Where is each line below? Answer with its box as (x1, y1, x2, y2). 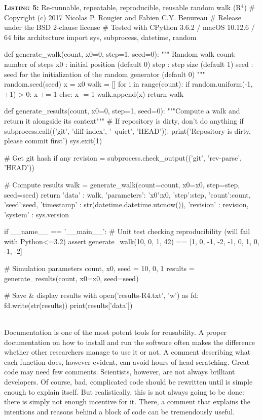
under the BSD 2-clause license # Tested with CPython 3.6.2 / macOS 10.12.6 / (4, 22, 255, 32)
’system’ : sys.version (4, 209, 69, 219)
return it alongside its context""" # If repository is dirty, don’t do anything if (4, 115, 244, 126)
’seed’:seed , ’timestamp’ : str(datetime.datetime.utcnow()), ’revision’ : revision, (4, 199, 249, 210)
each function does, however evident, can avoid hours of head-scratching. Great (4, 356, 250, 367)
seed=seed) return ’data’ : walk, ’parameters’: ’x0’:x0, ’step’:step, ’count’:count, (4, 189, 251, 200)
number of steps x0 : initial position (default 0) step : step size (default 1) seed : (4, 58, 253, 69)
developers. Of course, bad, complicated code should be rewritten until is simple (4, 376, 253, 387)
